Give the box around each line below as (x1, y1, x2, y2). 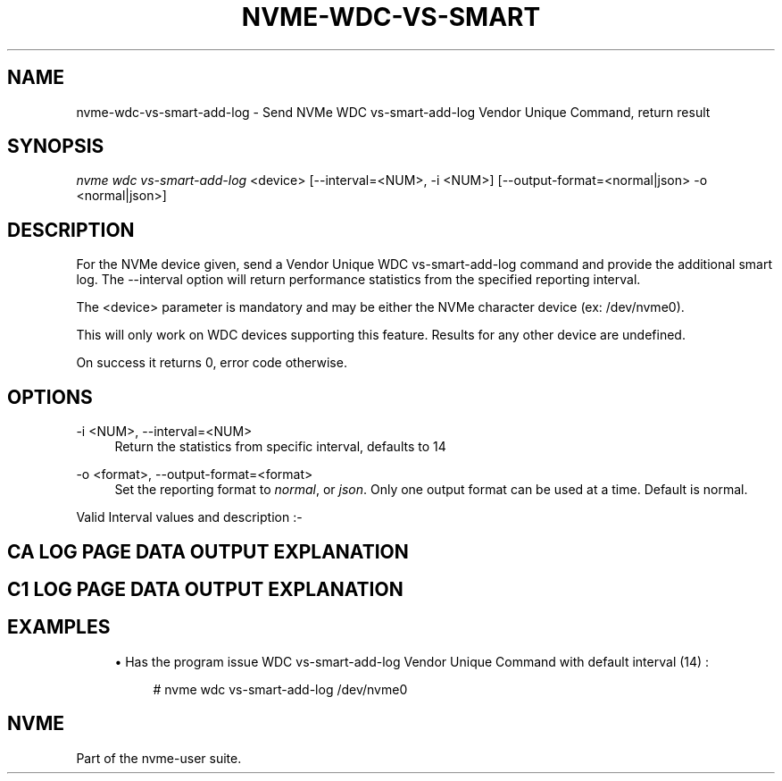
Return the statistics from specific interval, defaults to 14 (114, 439, 446, 455)
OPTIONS (7, 385, 93, 408)
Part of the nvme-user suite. (76, 750, 242, 766)
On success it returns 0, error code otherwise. (76, 355, 347, 371)
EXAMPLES (7, 616, 111, 639)
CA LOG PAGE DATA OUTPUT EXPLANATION (7, 540, 409, 563)
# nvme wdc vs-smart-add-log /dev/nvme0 (153, 681, 408, 697)
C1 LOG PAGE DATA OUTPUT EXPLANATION (7, 577, 403, 600)
